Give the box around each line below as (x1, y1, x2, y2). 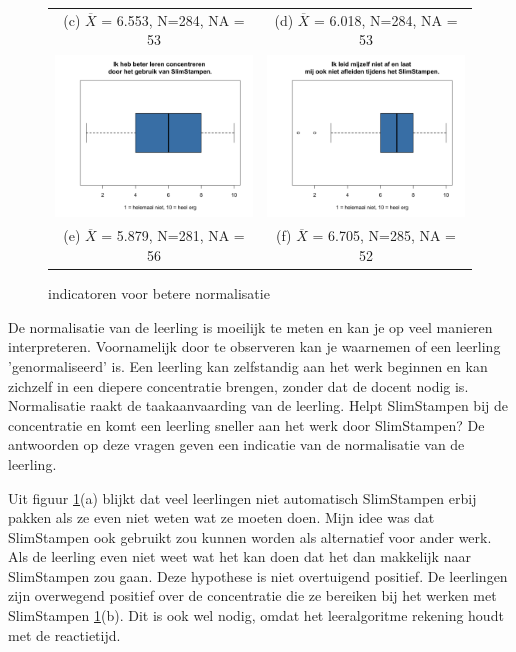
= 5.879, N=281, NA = (101, 225, 245, 246)
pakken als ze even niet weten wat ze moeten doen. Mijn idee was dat (8, 507, 435, 528)
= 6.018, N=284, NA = (314, 9, 458, 30)
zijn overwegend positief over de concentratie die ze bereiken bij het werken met (8, 585, 497, 606)
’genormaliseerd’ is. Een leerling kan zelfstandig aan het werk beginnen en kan (8, 355, 488, 376)
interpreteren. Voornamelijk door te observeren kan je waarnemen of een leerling (8, 336, 501, 357)
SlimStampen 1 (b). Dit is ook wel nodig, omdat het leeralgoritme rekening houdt (8, 605, 504, 626)
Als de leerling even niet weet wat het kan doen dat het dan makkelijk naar (8, 546, 471, 567)
